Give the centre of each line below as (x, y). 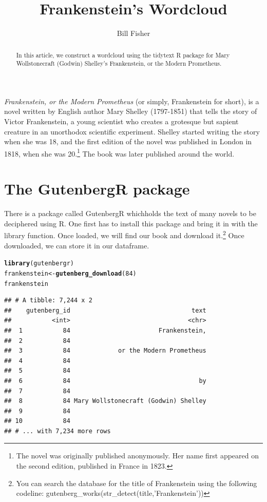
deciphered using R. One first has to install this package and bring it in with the (131, 223)
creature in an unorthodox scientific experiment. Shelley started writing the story (132, 131)
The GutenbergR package (97, 189)
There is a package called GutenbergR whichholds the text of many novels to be (130, 213)
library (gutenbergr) (39, 264)
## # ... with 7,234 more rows (58, 431)
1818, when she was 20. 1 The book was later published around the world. (119, 152)
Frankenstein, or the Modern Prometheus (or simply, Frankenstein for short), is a (132, 101)
